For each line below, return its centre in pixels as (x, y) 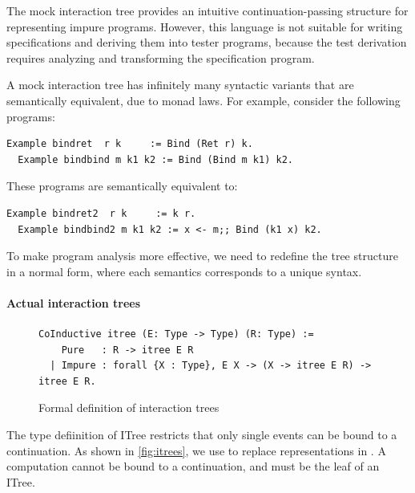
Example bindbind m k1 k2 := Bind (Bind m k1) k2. (155, 159)
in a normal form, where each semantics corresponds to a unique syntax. (184, 271)
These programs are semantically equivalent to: (122, 186)
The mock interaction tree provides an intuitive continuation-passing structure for (207, 10)
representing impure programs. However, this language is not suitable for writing (205, 26)
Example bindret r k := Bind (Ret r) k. (130, 144)
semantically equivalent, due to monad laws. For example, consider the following (203, 100)
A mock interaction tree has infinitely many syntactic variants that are (180, 85)
